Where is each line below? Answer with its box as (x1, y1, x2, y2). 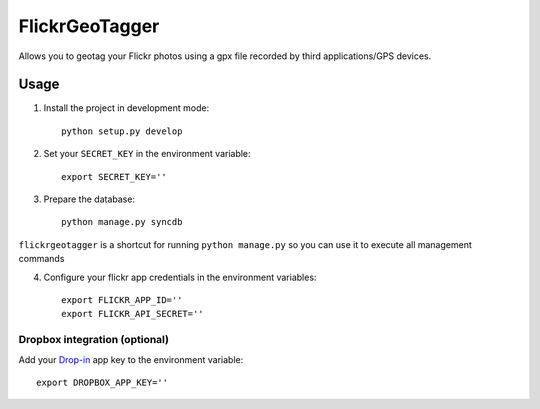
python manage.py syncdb (61, 216, 183, 228)
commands (18, 253, 65, 265)
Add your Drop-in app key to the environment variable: (18, 353, 244, 365)
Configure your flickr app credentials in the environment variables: (43, 271, 317, 283)
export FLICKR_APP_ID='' (61, 294, 183, 305)
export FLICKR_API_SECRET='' (61, 308, 204, 320)
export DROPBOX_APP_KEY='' (36, 376, 169, 388)
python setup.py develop (61, 125, 183, 137)
